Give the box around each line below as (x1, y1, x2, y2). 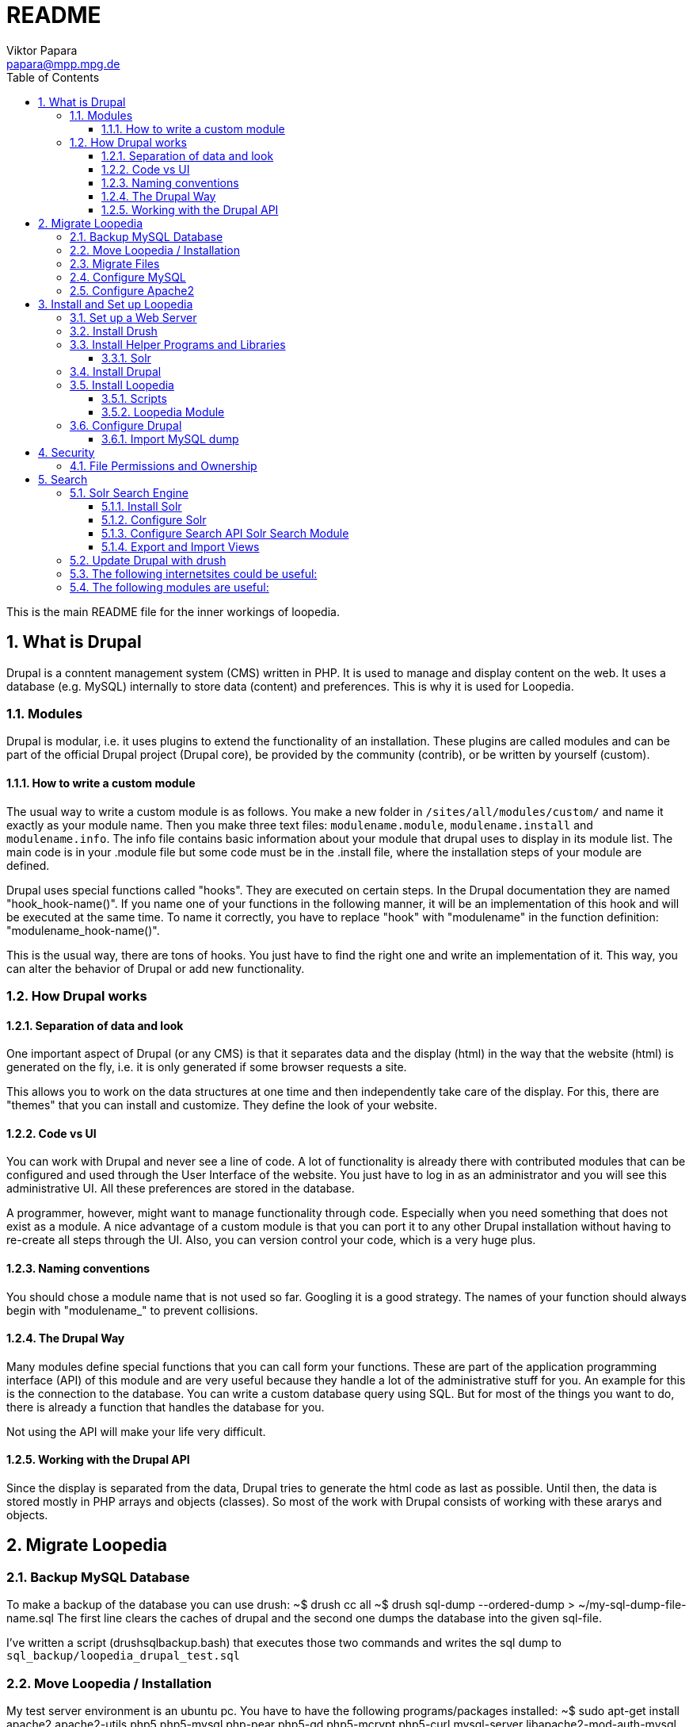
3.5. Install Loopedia (70, 377, 174, 392)
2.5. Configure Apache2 (70, 283, 194, 297)
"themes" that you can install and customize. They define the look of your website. (6, 1098, 437, 1112)
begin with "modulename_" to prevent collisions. (6, 1303, 258, 1317)
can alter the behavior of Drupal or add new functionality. (6, 961, 305, 975)
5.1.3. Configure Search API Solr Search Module (101, 526, 349, 540)
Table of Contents (6, 70, 100, 84)
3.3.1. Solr (101, 350, 151, 365)
